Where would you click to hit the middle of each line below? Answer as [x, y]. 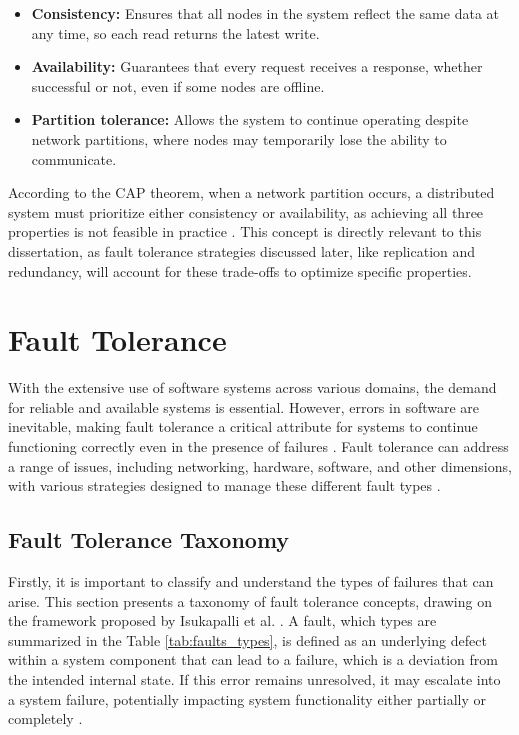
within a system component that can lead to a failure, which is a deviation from [253, 659]
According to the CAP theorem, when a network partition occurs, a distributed [251, 192]
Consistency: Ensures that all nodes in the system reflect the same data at [265, 13]
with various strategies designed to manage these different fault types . [224, 485]
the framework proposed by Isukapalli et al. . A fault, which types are [222, 620]
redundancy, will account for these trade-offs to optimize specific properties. [240, 270]
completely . [45, 718]
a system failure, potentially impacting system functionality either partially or [247, 698]
